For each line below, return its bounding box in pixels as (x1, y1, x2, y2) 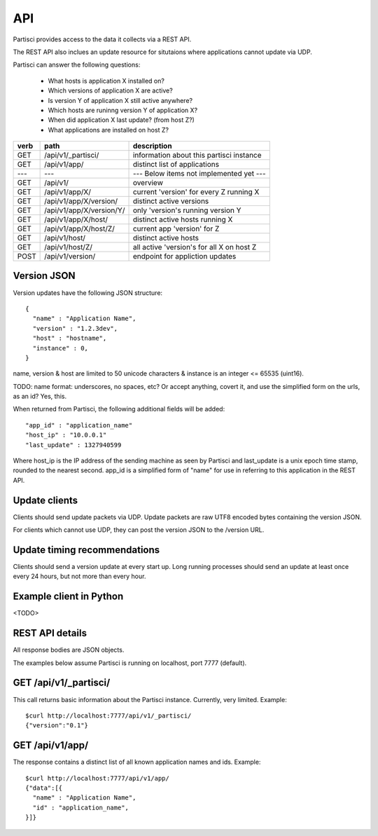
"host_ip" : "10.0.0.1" (25, 431, 107, 439)
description (132, 141, 172, 151)
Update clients (13, 494, 78, 506)
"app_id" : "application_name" (25, 421, 133, 429)
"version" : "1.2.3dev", (32, 324, 118, 332)
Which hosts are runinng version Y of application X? (48, 106, 198, 114)
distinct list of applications (132, 160, 220, 170)
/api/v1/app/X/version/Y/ (44, 205, 125, 215)
